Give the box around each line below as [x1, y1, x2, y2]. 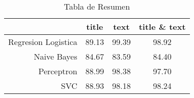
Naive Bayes [34, 51, 77, 62]
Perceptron [38, 65, 77, 77]
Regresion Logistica [8, 36, 77, 47]
